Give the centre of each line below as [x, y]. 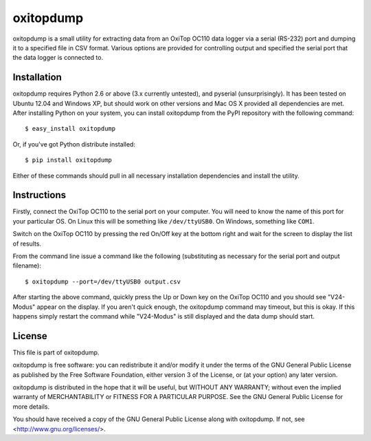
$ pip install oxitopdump [69, 160]
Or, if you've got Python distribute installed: [74, 144]
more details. [31, 407]
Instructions [40, 195]
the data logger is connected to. [58, 58]
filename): [27, 266]
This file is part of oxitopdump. [56, 352]
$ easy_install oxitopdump [70, 129]
